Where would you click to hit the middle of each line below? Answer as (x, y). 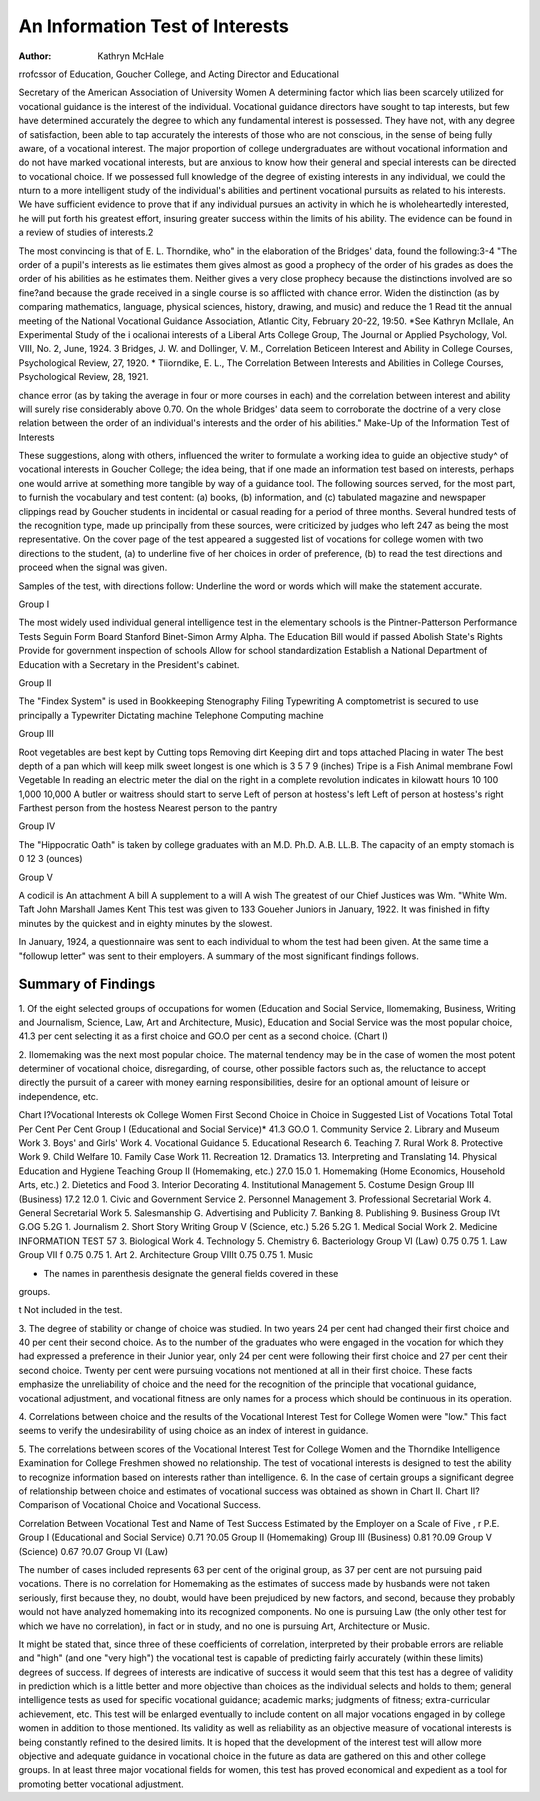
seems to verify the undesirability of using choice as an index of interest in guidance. (193, 1431)
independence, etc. (58, 1096)
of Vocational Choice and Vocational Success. (166, 1505)
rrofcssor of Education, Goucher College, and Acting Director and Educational (179, 74)
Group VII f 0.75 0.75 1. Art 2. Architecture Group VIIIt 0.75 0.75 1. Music (166, 1255)
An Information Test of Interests (153, 26)
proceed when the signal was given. (93, 567)
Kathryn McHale (131, 56)
